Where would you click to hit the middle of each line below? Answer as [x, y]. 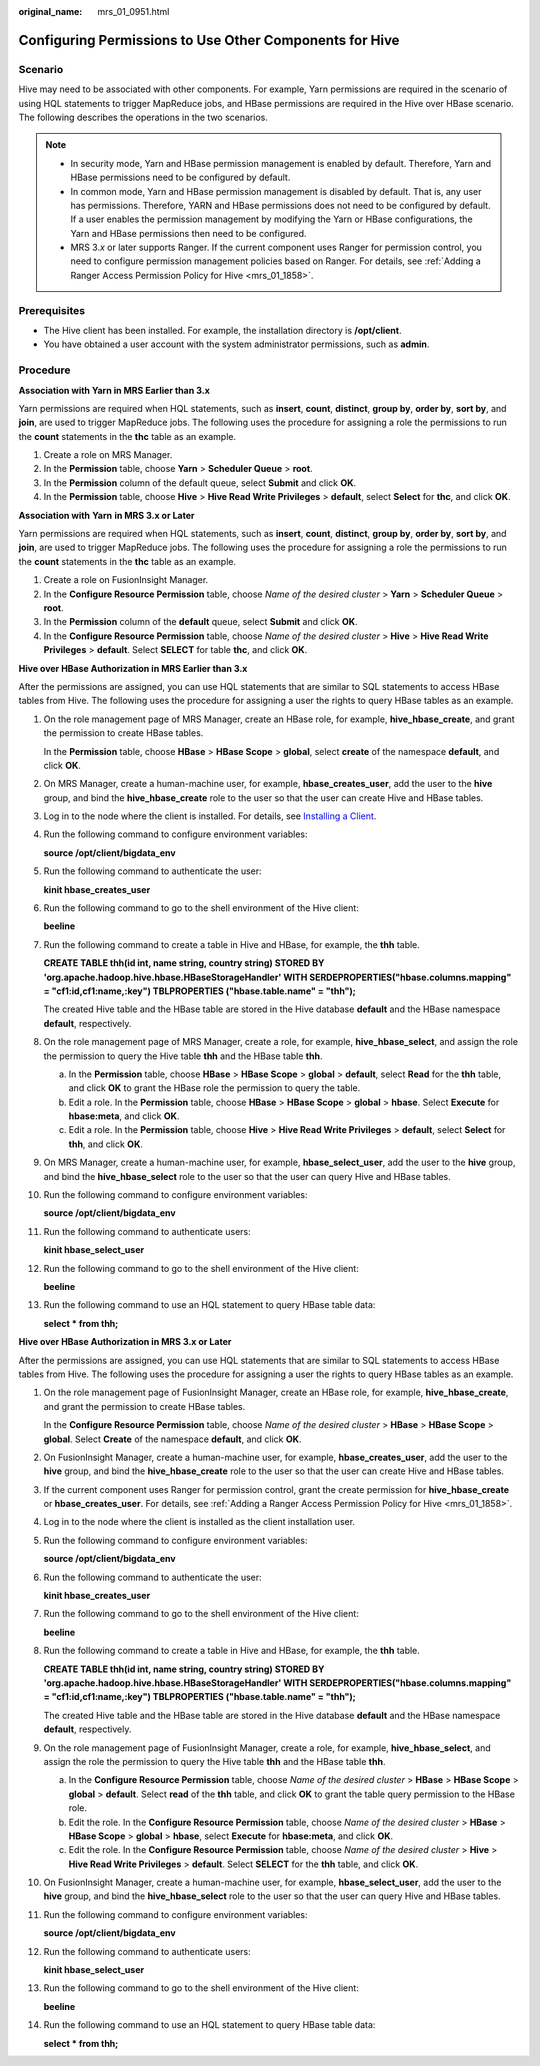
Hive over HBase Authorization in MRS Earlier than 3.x [133, 668]
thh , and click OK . [106, 1144]
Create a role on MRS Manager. [108, 455]
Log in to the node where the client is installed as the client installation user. [199, 1522]
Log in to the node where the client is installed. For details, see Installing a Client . [210, 816]
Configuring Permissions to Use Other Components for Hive [209, 40]
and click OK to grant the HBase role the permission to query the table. [214, 1088]
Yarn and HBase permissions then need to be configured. [188, 233]
